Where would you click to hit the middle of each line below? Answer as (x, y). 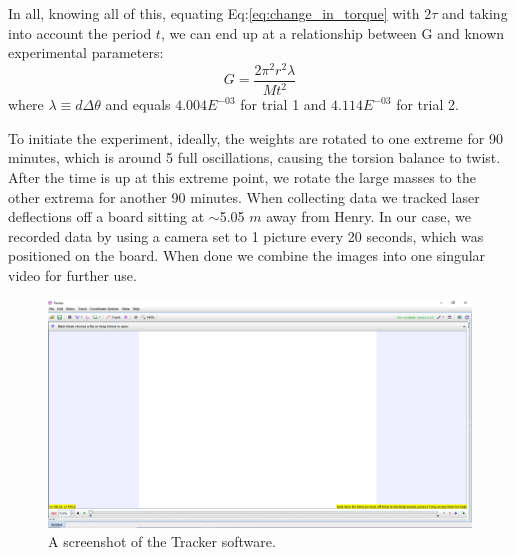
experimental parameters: (86, 52)
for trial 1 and (283, 104)
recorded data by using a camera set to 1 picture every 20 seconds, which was (246, 235)
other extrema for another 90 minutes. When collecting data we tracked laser (244, 196)
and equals (138, 104)
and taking (474, 13)
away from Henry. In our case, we (368, 216)
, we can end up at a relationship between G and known (332, 32)
